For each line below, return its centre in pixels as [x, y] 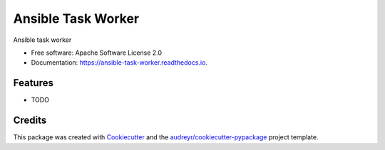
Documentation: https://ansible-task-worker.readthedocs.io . [119, 63]
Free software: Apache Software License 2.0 [97, 53]
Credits [30, 120]
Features [33, 83]
